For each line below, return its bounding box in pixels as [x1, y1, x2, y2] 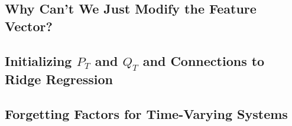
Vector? [5, 16, 53, 35]
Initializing [5, 51, 72, 69]
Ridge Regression [5, 69, 113, 88]
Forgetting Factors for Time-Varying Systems [5, 104, 288, 122]
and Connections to [142, 51, 265, 69]
